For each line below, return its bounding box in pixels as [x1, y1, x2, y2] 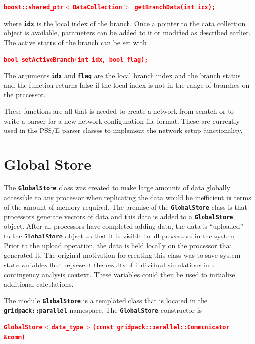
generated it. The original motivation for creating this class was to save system [4, 250, 241, 260]
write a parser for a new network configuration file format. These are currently [4, 115, 240, 126]
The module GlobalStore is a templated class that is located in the [4, 295, 208, 305]
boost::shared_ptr [4, 4, 64, 11]
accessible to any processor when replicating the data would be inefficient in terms [4, 192, 251, 202]
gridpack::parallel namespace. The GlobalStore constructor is [4, 305, 202, 315]
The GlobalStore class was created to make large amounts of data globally [4, 182, 230, 192]
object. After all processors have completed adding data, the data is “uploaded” [4, 221, 244, 231]
